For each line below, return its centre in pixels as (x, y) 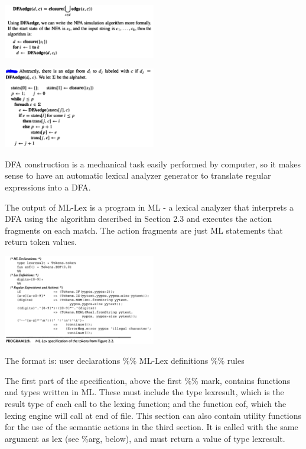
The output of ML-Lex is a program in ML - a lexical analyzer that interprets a (149, 207)
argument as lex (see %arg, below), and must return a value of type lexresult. (145, 438)
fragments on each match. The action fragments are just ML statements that (144, 230)
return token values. (41, 242)
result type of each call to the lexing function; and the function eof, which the (146, 404)
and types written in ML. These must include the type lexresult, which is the (144, 392)
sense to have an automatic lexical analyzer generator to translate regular (138, 175)
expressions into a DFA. (48, 187)
